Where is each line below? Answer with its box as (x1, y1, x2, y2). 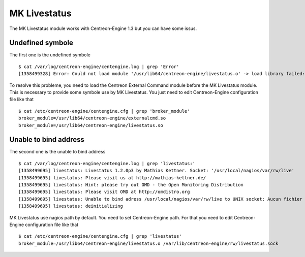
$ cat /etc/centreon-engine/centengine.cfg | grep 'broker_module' (18, 108, 190, 114)
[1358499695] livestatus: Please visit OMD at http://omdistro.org (18, 189, 190, 195)
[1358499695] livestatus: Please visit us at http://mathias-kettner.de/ (18, 175, 206, 180)
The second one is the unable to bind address (9, 149, 106, 155)
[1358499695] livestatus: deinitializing (18, 203, 123, 209)
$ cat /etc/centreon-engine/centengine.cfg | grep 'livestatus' (18, 234, 182, 239)
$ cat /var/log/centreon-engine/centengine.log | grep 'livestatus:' (18, 160, 196, 166)
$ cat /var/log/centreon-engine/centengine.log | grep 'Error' (18, 63, 179, 70)
